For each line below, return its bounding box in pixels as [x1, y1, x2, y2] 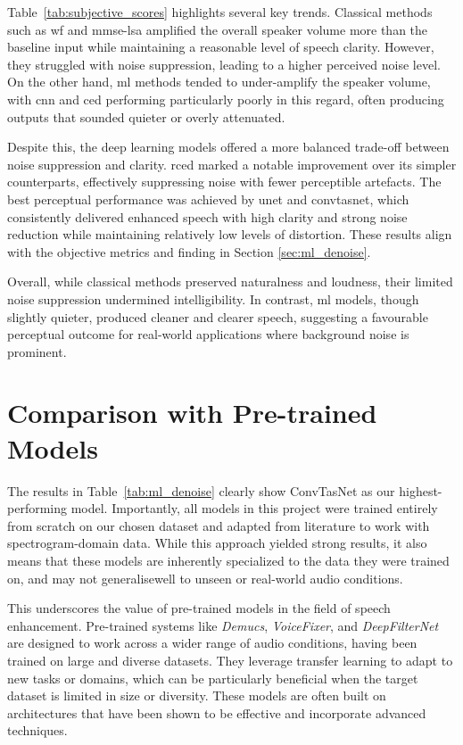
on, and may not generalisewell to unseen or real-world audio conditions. [7, 568, 403, 587]
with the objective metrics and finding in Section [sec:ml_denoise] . [7, 242, 371, 261]
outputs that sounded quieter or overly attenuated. [7, 107, 285, 126]
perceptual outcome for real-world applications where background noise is [7, 325, 409, 344]
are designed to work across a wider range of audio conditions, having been [7, 633, 418, 652]
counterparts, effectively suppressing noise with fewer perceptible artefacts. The [7, 172, 442, 191]
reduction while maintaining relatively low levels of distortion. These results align [7, 225, 452, 244]
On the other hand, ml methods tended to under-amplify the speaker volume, [7, 72, 431, 91]
